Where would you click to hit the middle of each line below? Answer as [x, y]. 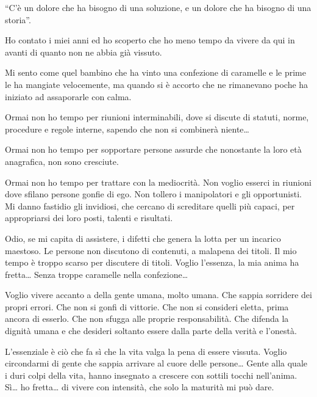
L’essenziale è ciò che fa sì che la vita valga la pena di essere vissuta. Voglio [146, 351]
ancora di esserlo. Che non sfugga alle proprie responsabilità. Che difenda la [147, 319]
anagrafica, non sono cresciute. [62, 161]
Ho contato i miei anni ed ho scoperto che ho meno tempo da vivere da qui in [150, 40]
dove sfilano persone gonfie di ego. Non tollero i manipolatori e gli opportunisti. [153, 194]
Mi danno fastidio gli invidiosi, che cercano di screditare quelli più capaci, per [150, 206]
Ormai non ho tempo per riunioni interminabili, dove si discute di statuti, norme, [157, 117]
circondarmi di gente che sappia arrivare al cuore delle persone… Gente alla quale [156, 363]
